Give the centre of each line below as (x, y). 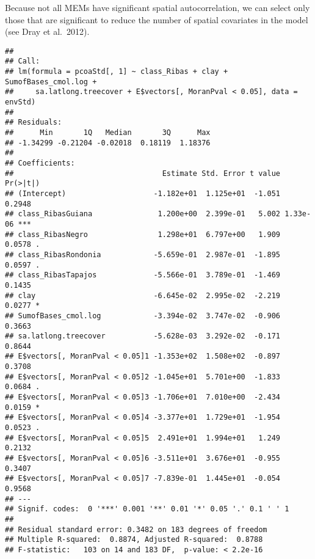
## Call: (23, 61)
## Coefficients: (40, 163)
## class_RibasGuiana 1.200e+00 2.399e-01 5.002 (143, 214)
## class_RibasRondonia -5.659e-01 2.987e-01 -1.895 (143, 254)
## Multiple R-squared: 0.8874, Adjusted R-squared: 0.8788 (134, 540)
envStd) (20, 102)
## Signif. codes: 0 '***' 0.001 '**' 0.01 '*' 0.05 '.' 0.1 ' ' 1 (147, 509)
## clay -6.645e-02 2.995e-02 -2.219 (143, 295)
